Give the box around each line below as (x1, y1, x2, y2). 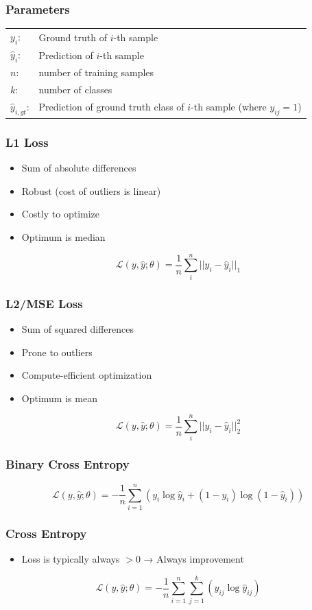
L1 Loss (5, 133, 49, 150)
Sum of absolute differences (21, 161, 136, 175)
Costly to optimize (21, 207, 100, 221)
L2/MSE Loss (5, 294, 83, 312)
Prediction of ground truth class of (38, 99, 184, 113)
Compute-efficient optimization (21, 368, 152, 382)
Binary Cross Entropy (5, 456, 130, 473)
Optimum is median (21, 230, 106, 244)
